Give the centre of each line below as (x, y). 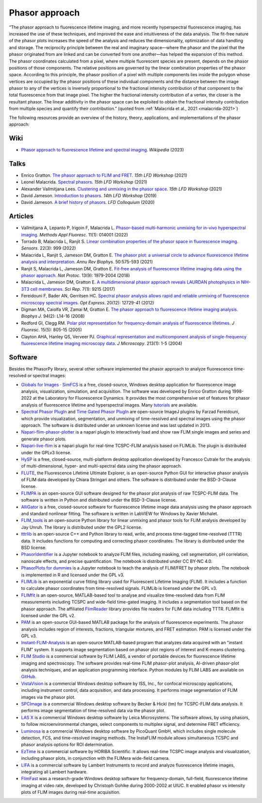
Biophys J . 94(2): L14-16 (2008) (53, 316)
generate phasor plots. (44, 439)
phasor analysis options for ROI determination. (67, 745)
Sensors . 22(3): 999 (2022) (49, 248)
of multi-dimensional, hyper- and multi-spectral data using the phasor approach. (101, 466)
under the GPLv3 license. (46, 452)
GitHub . (29, 677)
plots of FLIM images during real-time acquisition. (71, 792)
